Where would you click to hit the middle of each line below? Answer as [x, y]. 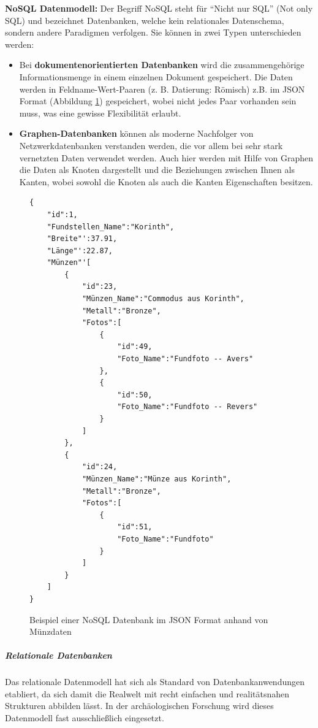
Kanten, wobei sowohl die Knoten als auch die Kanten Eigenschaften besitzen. [166, 181]
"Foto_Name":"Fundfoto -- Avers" [185, 359]
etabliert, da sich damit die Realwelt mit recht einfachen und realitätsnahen [147, 693]
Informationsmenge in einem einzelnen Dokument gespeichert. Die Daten [156, 76]
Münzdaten [51, 631]
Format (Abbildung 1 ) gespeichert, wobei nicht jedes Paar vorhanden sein [158, 101]
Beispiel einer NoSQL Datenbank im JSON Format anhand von [149, 619]
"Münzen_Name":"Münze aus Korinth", [157, 479]
